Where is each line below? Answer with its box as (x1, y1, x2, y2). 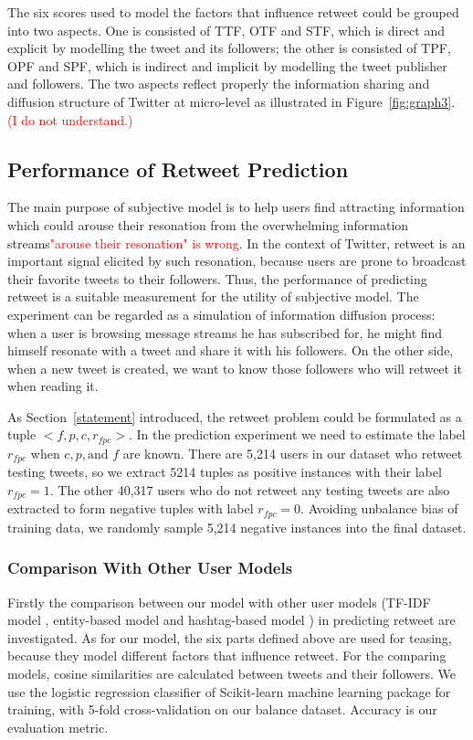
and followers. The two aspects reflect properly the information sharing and (7, 74, 430, 93)
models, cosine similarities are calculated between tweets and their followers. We (7, 664, 456, 683)
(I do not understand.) (7, 110, 133, 129)
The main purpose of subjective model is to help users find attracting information (7, 197, 465, 217)
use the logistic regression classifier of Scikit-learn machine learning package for (7, 682, 451, 701)
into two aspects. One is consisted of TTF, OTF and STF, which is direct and (7, 20, 445, 39)
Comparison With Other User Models (7, 556, 293, 579)
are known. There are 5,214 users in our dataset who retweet (122, 443, 463, 462)
